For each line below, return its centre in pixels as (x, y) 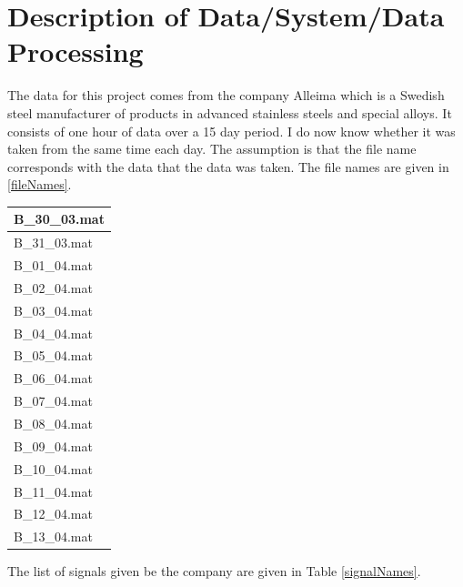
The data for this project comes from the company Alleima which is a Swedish (226, 95)
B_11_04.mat (53, 491)
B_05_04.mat (53, 355)
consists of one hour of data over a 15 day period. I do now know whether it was (231, 131)
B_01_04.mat (53, 265)
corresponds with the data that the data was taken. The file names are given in (228, 166)
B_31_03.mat (53, 243)
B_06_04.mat (53, 378)
